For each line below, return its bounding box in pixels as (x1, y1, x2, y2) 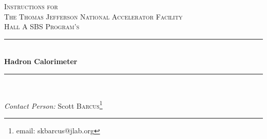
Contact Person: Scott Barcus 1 (4, 98, 103, 111)
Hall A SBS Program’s (4, 21, 80, 32)
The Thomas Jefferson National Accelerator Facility (4, 11, 183, 22)
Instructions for (4, 1, 58, 11)
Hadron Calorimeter (4, 56, 78, 67)
